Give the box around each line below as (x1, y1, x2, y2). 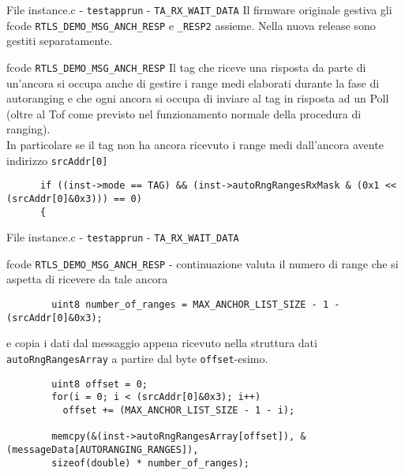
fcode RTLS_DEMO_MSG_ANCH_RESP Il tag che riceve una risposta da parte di (6, 58, 366, 75)
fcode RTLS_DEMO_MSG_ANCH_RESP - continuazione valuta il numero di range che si (6, 255, 399, 271)
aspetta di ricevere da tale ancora (6, 271, 168, 287)
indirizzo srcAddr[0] (6, 151, 108, 168)
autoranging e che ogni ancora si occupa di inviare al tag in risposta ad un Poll (6, 90, 389, 107)
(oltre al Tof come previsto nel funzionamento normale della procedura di (6, 105, 362, 122)
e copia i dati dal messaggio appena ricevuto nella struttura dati (6, 335, 317, 351)
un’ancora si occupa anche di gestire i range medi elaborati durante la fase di (6, 74, 380, 91)
